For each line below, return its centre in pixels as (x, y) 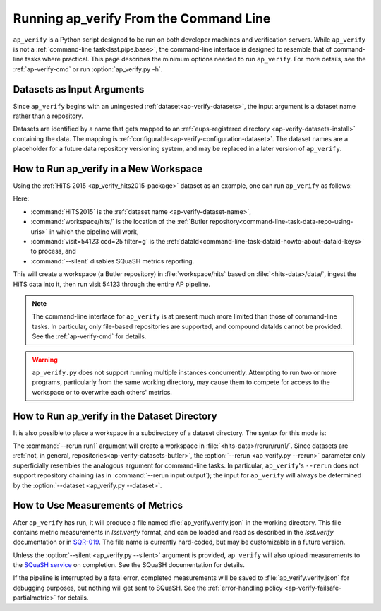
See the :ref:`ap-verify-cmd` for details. (89, 336)
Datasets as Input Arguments (79, 89)
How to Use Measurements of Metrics (98, 505)
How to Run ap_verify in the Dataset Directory (115, 416)
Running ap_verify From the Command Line (142, 18)
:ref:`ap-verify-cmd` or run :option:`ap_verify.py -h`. (88, 69)
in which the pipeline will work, (94, 231)
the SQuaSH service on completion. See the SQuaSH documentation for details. (129, 565)
